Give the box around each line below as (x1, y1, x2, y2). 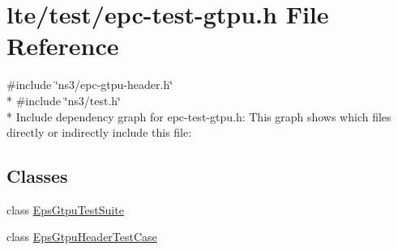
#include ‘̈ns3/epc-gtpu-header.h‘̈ (6, 76, 173, 93)
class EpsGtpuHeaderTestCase (6, 228, 157, 245)
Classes (6, 163, 68, 189)
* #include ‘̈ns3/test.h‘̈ (6, 91, 121, 108)
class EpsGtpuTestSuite (6, 201, 124, 218)
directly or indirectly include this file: (6, 124, 192, 141)
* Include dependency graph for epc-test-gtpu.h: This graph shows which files (6, 108, 392, 125)
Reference (6, 29, 119, 62)
